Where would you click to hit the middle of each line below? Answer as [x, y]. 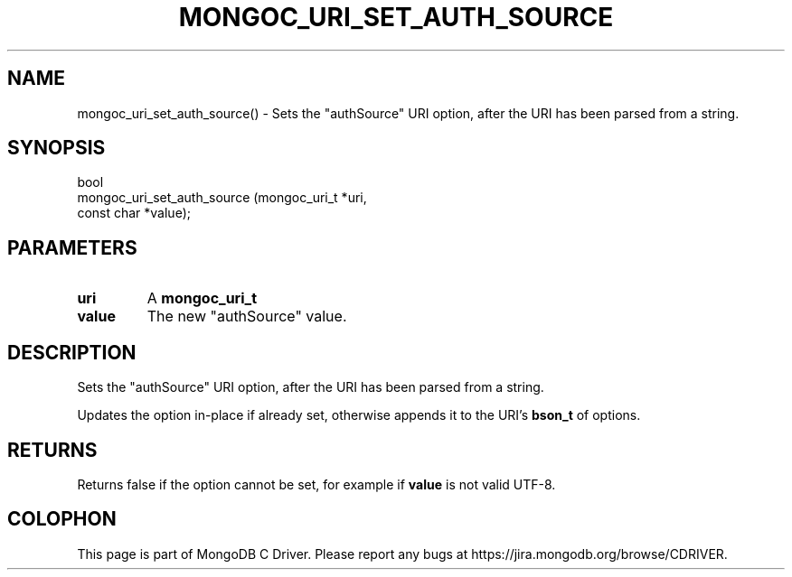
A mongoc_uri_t [202, 298]
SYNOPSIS [57, 148]
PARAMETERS [72, 247]
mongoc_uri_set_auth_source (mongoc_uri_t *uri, [222, 198]
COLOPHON [62, 519]
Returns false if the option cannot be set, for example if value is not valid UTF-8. [316, 484]
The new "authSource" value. [247, 316]
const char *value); [134, 213]
